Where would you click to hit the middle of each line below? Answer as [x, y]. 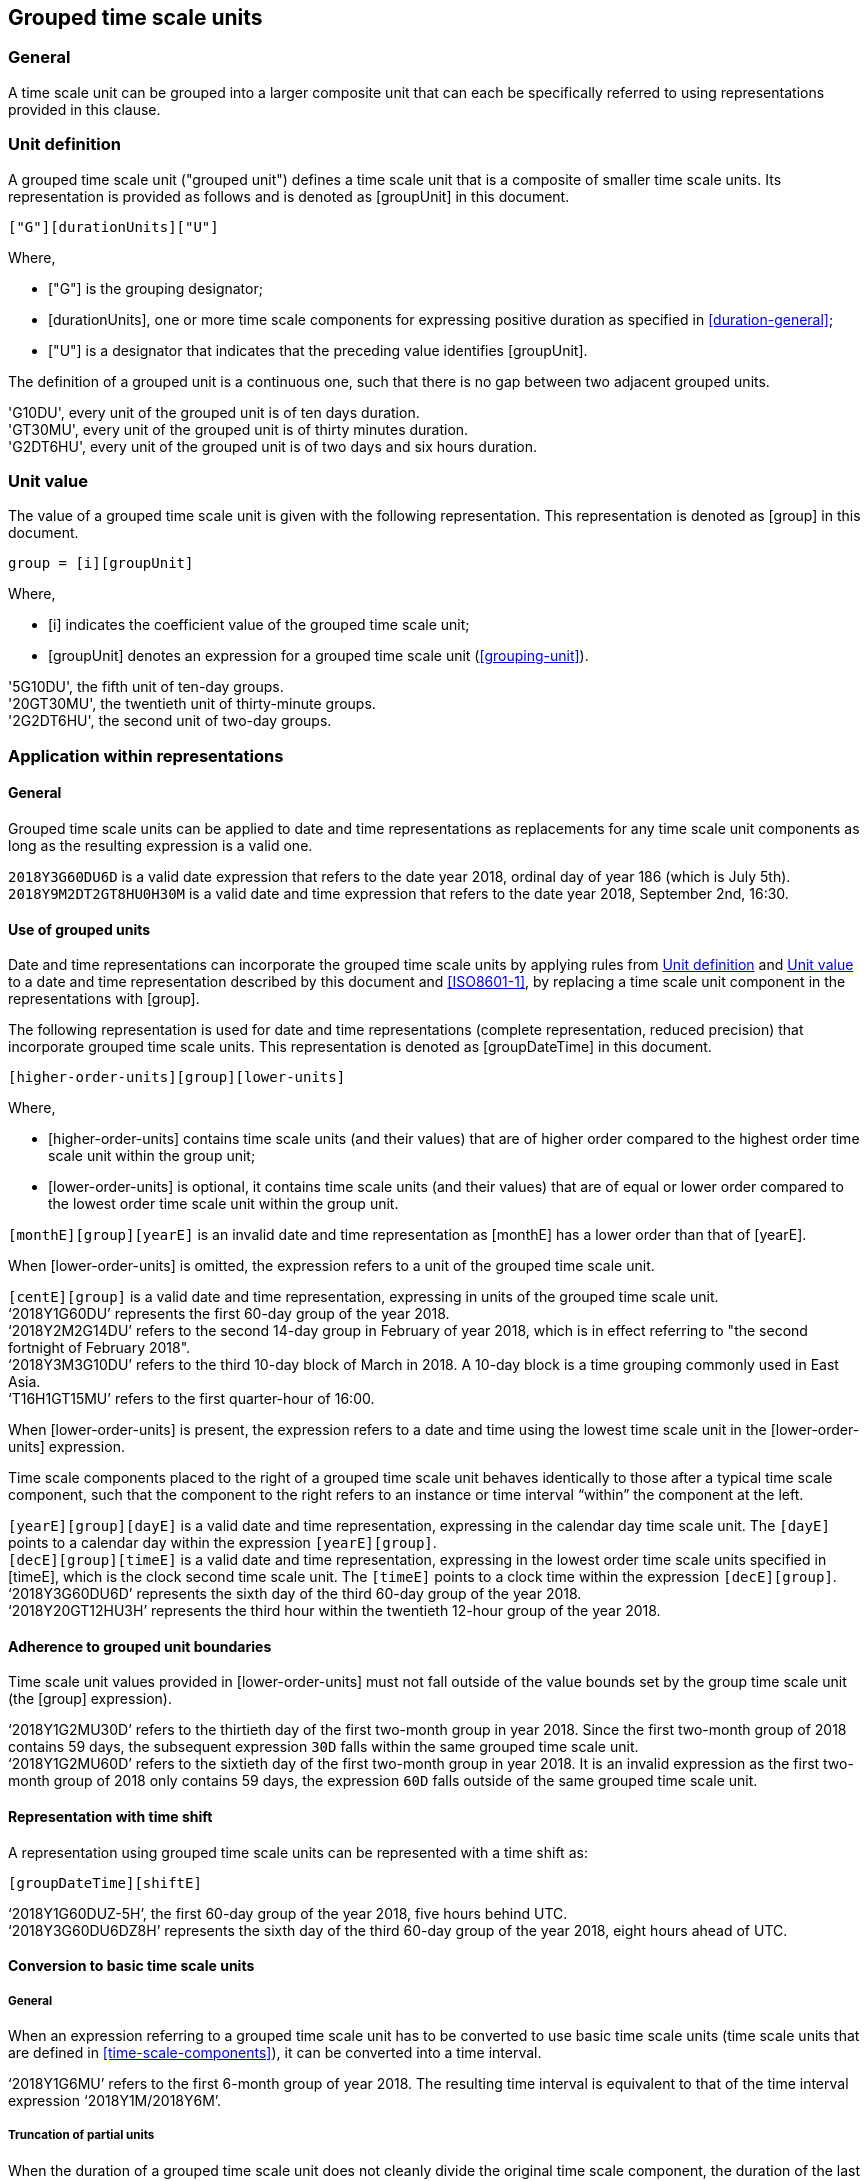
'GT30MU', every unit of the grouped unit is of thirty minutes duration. [238, 429]
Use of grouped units [79, 929]
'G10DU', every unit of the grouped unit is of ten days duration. [214, 412]
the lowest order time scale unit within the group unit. [223, 1204]
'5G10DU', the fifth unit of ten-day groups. [146, 687]
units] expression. [66, 1447]
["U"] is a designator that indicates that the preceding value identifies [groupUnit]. [318, 350]
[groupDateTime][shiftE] [105, 1882]
